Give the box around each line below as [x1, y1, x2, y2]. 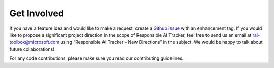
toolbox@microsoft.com [9, 39, 60, 45]
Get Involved [9, 8, 64, 19]
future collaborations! [9, 46, 54, 52]
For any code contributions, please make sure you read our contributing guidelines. [9, 55, 184, 61]
